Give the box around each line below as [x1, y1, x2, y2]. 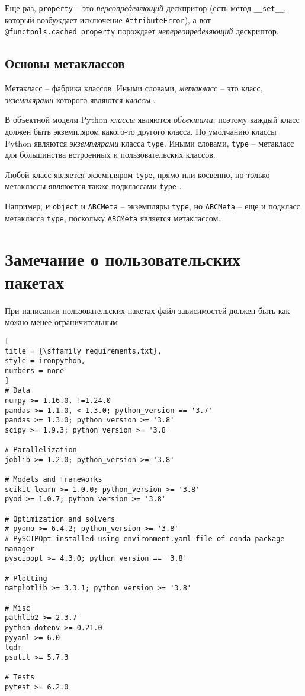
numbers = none [5, 366, 65, 375]
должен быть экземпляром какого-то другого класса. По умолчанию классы [5, 125, 277, 137]
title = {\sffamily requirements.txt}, [5, 347, 162, 355]
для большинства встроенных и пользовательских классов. [5, 148, 216, 161]
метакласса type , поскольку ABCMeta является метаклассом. [5, 211, 221, 224]
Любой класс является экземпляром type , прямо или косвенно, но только [5, 168, 270, 180]
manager [5, 544, 35, 553]
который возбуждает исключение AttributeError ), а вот [5, 13, 211, 26]
